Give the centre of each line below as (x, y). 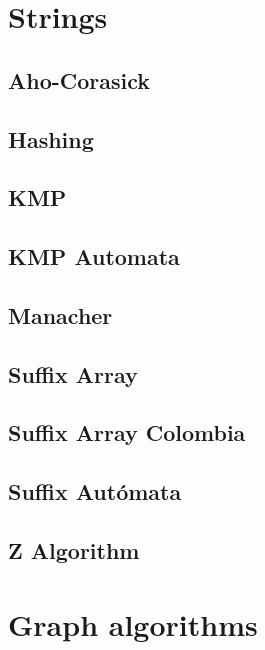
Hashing (51, 138)
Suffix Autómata (95, 491)
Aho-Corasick (79, 79)
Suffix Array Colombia (127, 432)
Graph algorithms (133, 623)
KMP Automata (94, 256)
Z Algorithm (74, 550)
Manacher (60, 314)
